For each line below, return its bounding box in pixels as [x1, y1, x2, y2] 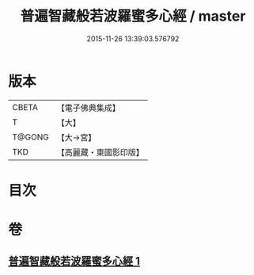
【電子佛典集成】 [56, 102, 120, 113]
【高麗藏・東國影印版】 [56, 147, 144, 158]
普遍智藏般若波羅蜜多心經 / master [20, 7, 246, 25]
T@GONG [12, 132, 49, 143]
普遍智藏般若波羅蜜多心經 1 [8, 254, 141, 268]
